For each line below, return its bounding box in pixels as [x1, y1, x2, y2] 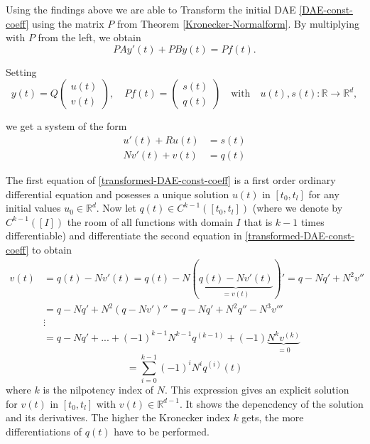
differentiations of [6, 424, 82, 438]
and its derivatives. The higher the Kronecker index [6, 410, 230, 425]
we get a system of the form [6, 119, 127, 134]
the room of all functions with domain [67, 214, 233, 229]
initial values [6, 200, 61, 215]
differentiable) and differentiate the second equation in [6, 228, 242, 243]
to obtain [31, 242, 72, 256]
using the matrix [31, 16, 104, 31]
